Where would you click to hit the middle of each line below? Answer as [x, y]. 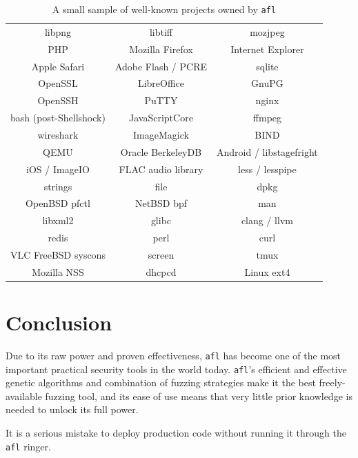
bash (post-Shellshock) [58, 118]
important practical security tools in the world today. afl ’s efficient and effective [176, 369]
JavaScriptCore [161, 118]
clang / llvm [267, 220]
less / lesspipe [267, 169]
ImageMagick [161, 134]
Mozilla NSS [58, 271]
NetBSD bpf [161, 203]
